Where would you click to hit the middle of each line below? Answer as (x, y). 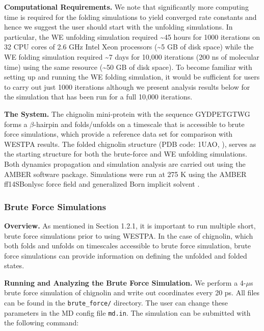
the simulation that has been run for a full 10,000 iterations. (98, 97)
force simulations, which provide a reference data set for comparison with (118, 134)
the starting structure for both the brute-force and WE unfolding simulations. (126, 154)
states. (14, 265)
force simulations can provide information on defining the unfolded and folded (126, 255)
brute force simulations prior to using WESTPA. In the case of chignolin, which (129, 235)
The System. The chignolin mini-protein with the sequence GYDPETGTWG (127, 113)
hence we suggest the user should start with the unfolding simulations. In (118, 27)
